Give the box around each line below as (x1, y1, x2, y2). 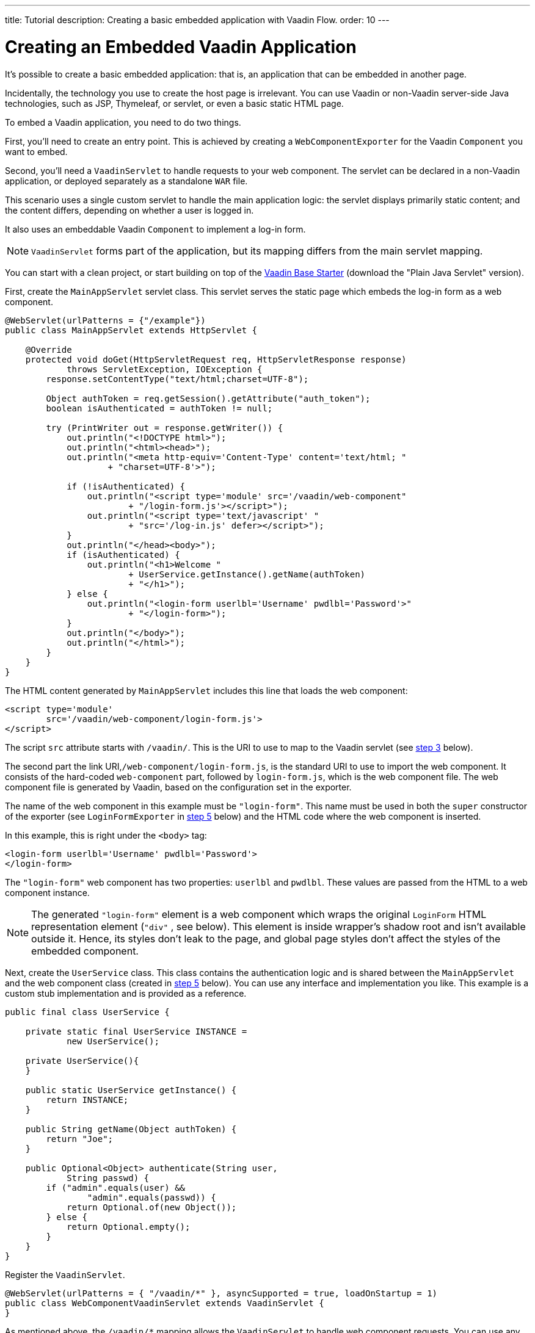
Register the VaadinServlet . (5, 1269, 125, 1280)
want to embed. (5, 146, 68, 157)
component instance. (5, 887, 90, 898)
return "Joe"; (46, 1133, 114, 1144)
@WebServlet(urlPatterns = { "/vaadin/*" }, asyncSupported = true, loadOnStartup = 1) (5, 1288, 438, 1298)
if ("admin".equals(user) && (46, 1182, 186, 1193)
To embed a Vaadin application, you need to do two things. (5, 117, 241, 128)
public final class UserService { (5, 1006, 170, 1017)
